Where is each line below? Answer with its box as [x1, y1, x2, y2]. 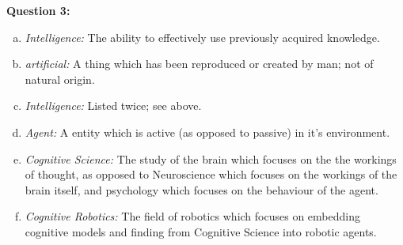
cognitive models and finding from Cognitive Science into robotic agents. [25, 223, 377, 239]
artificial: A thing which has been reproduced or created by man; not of [25, 55, 374, 72]
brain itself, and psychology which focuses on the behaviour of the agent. [25, 181, 378, 198]
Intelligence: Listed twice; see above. [25, 97, 202, 114]
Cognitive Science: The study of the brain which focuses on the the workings [25, 150, 397, 167]
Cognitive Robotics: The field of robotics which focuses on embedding [25, 208, 360, 224]
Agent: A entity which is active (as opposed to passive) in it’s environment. [25, 123, 390, 140]
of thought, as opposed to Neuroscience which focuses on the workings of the [25, 166, 397, 183]
